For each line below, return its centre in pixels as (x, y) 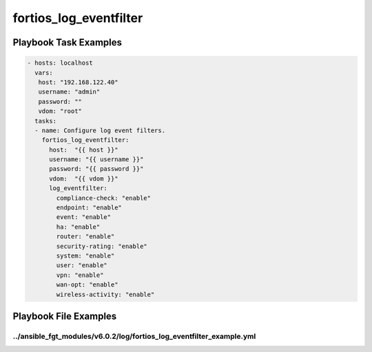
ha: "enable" (78, 227)
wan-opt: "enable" (87, 285)
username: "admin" (69, 92)
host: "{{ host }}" (84, 149)
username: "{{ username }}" (96, 159)
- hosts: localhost (60, 63)
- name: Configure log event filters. (100, 130)
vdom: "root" (60, 111)
